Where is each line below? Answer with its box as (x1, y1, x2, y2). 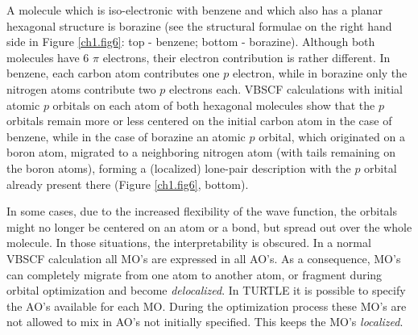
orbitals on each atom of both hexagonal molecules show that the (52, 96, 375, 113)
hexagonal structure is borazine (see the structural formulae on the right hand (6, 17, 392, 34)
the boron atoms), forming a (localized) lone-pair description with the (6, 159, 351, 176)
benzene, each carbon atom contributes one (6, 65, 220, 82)
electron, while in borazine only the (232, 65, 408, 82)
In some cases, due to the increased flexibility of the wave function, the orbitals (6, 203, 397, 220)
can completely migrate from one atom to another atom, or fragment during (6, 266, 383, 283)
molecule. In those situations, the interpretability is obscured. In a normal (6, 234, 371, 251)
